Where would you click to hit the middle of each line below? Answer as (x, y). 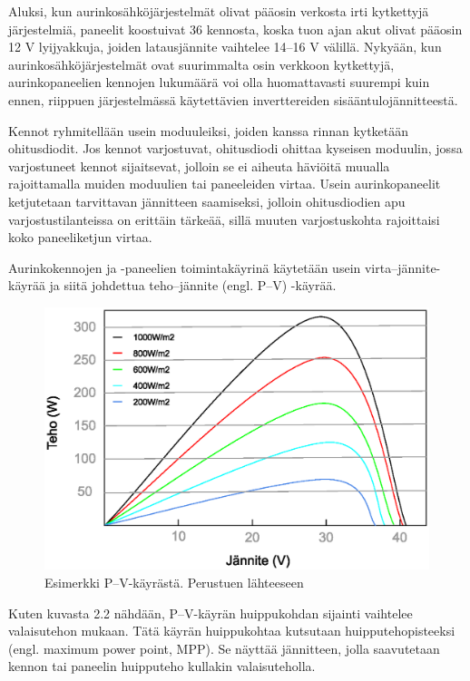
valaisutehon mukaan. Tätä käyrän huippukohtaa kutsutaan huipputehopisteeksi (232, 631)
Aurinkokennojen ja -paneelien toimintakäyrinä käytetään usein (185, 267)
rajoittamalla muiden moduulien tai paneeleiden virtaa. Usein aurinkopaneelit (225, 184)
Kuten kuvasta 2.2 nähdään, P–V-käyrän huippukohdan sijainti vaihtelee (211, 613)
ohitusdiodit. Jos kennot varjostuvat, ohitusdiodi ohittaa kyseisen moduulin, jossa (235, 148)
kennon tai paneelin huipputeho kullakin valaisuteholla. (162, 666)
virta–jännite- (402, 267)
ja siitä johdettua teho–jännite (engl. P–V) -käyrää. (193, 285)
